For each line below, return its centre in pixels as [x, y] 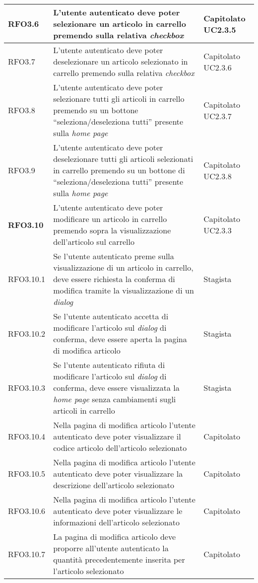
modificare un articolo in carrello [110, 219]
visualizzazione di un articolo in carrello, [123, 267]
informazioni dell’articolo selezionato [116, 522]
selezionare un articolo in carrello [120, 24]
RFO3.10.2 [27, 333]
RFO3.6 [24, 24]
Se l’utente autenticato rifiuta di [109, 365]
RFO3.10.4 [27, 436]
